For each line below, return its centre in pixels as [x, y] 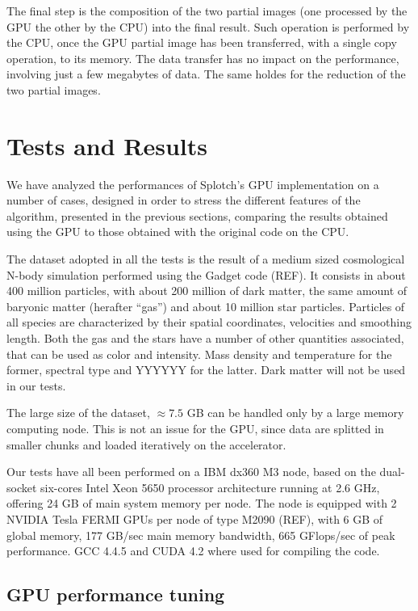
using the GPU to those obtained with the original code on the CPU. [178, 232]
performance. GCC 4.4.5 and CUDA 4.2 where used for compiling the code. [193, 551]
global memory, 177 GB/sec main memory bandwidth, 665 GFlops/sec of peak [201, 535]
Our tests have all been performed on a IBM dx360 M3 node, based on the [191, 472]
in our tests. [36, 385]
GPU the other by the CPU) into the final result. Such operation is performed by [208, 26]
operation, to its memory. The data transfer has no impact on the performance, [203, 58]
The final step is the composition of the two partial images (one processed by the [207, 11]
